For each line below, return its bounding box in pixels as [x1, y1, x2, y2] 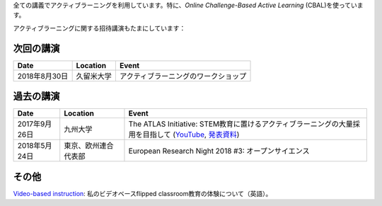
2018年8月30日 [17, 71, 69, 81]
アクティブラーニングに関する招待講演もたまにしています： [13, 23, 186, 32]
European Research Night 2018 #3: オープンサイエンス [128, 146, 311, 156]
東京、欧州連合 [64, 141, 114, 151]
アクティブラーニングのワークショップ [119, 71, 247, 81]
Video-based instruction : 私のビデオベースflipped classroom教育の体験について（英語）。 [13, 189, 272, 198]
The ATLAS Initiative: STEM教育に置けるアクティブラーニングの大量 [128, 119, 354, 129]
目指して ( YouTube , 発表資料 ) [142, 130, 240, 139]
